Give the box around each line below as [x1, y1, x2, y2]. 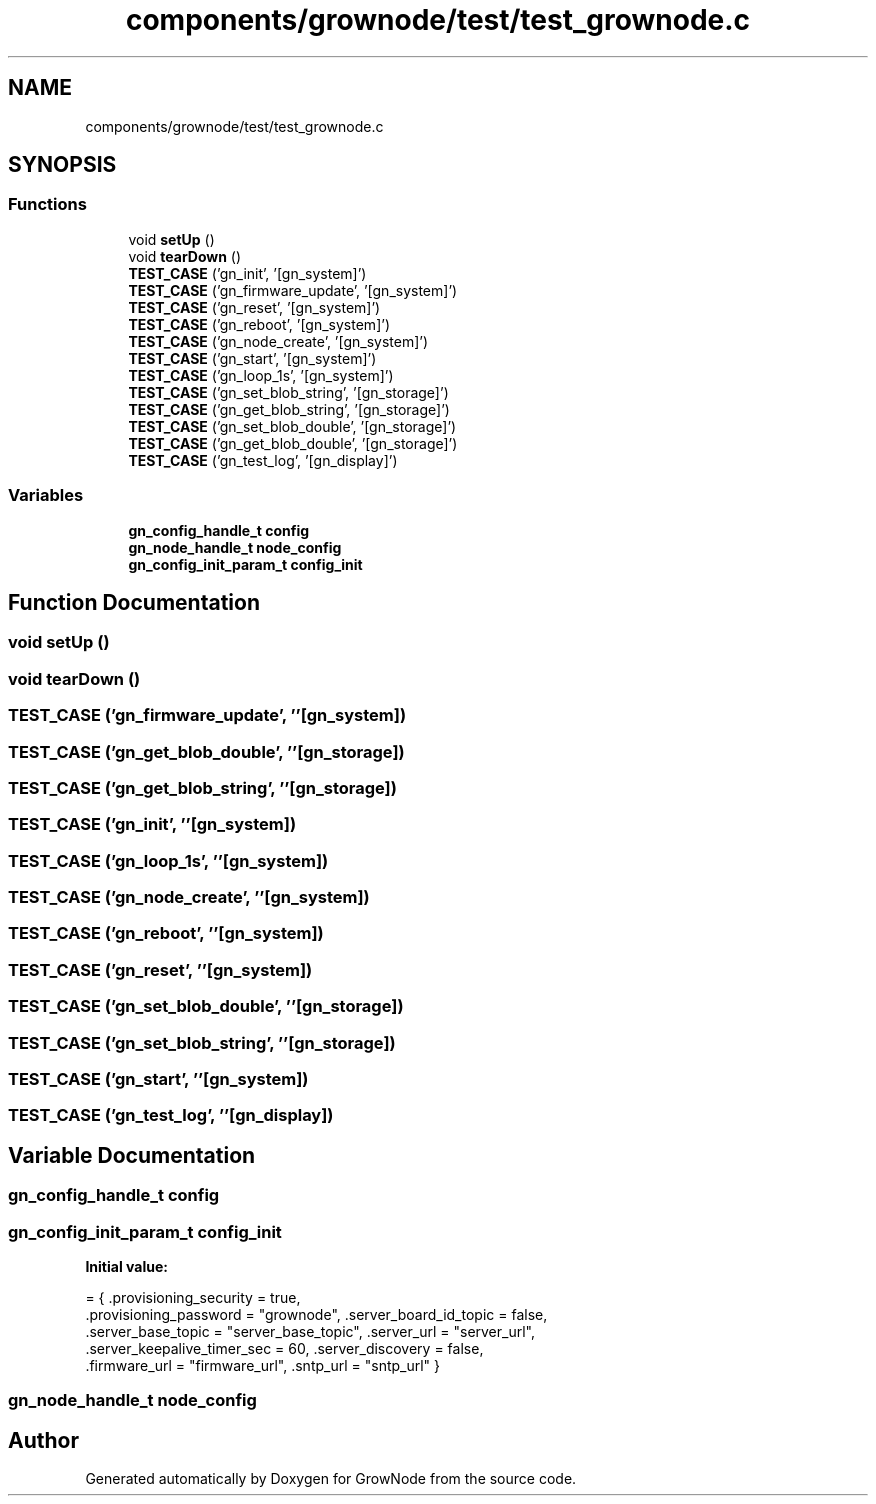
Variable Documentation [8, 1142, 256, 1168]
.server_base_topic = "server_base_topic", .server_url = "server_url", [85, 1322, 536, 1340]
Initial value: [85, 1257, 168, 1275]
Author [8, 1427, 79, 1453]
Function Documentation [8, 589, 260, 615]
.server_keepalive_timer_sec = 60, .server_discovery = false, [85, 1339, 484, 1357]
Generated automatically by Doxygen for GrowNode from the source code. [85, 1470, 577, 1488]
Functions [8, 194, 87, 215]
